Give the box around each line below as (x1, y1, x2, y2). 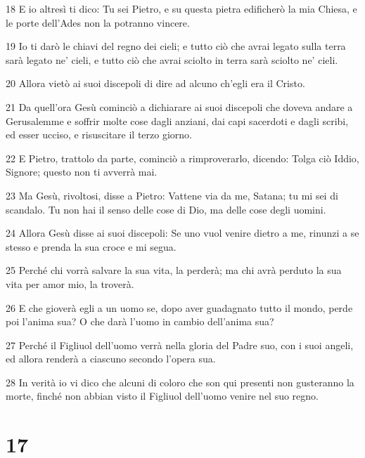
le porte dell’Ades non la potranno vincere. (6, 15, 190, 30)
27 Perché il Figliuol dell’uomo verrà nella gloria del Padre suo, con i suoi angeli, (6, 337, 354, 352)
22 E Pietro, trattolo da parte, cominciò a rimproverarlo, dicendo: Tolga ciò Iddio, (6, 150, 359, 165)
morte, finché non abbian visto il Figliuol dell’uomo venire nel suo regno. (6, 388, 319, 403)
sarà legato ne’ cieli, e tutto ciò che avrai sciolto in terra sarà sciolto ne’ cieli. (6, 52, 338, 67)
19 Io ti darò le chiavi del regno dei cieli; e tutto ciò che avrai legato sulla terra (6, 39, 346, 53)
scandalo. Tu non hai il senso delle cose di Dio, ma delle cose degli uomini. (6, 202, 326, 216)
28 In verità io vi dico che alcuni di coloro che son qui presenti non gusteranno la (6, 374, 354, 389)
